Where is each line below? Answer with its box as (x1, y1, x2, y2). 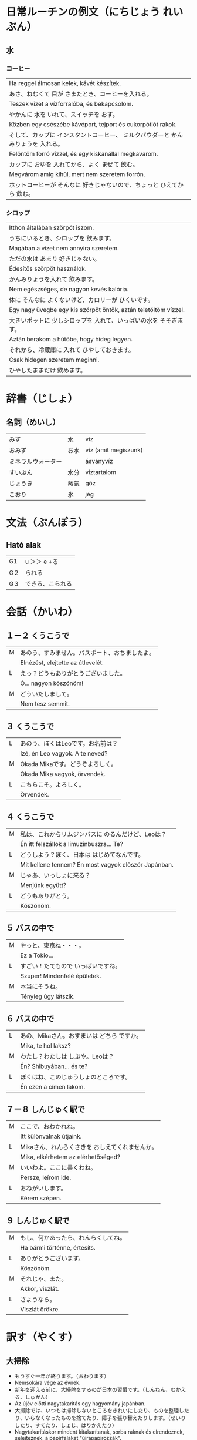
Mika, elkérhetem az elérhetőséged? (20, 1153, 121, 1161)
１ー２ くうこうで (6, 630, 70, 640)
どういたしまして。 (20, 690, 73, 698)
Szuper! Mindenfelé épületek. (20, 972, 101, 980)
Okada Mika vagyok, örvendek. (20, 770, 106, 778)
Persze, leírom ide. (20, 1173, 72, 1181)
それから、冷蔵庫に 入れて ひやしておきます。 (9, 346, 135, 354)
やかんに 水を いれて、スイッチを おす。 (9, 110, 119, 118)
